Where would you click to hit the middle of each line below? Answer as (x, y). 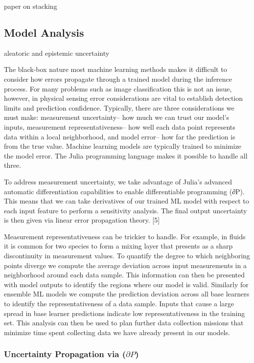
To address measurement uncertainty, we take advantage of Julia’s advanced (118, 181)
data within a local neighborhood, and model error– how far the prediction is (120, 136)
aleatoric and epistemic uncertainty (57, 53)
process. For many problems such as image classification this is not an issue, (118, 88)
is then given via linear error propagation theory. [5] (82, 220)
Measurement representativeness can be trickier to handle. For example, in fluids (125, 236)
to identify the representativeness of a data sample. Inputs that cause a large (119, 304)
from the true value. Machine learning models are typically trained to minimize (123, 146)
